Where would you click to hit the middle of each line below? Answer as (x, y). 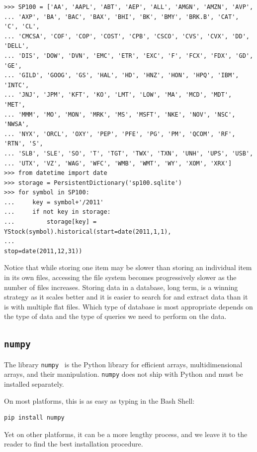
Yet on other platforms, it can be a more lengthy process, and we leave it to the (126, 434)
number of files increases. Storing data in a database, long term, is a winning (121, 287)
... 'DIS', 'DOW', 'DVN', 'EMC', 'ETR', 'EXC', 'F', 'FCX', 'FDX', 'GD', (129, 56)
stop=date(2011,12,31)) (43, 251)
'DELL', (17, 46)
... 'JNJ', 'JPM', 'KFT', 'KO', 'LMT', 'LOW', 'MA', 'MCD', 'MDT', (118, 95)
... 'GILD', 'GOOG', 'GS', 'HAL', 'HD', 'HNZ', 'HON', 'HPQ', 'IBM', (122, 75)
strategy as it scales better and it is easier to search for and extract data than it (126, 297)
